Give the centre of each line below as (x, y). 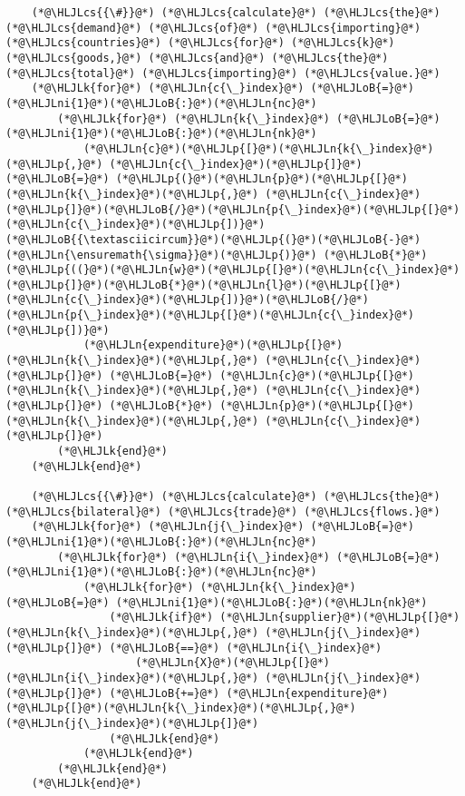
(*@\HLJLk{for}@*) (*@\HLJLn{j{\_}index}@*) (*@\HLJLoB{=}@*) (223, 527)
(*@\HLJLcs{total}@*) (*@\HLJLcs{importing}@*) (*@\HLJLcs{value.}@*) (223, 73)
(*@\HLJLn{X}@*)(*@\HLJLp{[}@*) (232, 663)
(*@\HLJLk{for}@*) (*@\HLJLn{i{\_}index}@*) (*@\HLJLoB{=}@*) (249, 557)
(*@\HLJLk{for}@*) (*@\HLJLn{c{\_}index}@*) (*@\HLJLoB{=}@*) (223, 88)
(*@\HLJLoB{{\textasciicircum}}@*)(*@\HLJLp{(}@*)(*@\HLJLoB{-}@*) (213, 239)
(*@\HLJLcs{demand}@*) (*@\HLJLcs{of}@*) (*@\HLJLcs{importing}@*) (213, 28)
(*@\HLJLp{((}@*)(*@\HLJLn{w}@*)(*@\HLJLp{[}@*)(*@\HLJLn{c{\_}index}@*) (233, 270)
